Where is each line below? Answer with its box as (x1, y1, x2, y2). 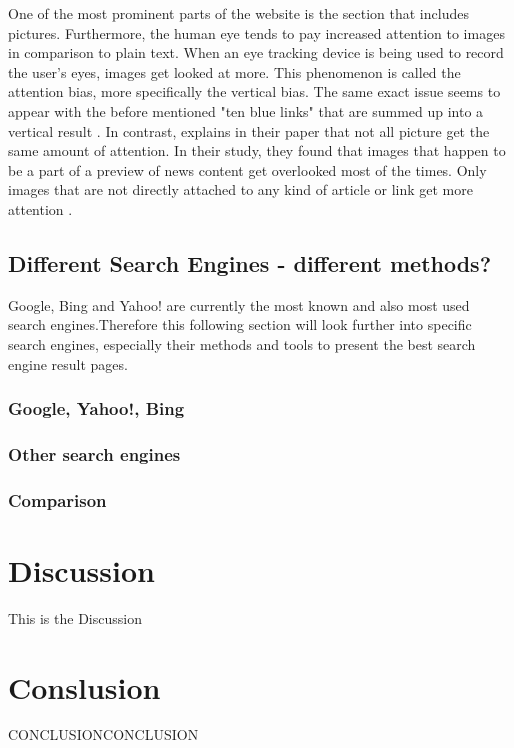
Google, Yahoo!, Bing (8, 396, 185, 421)
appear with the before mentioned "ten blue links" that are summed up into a (8, 100, 484, 121)
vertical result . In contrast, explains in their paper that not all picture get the (8, 120, 490, 141)
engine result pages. (8, 353, 128, 374)
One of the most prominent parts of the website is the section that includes (8, 3, 469, 23)
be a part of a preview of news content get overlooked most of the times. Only (8, 159, 487, 180)
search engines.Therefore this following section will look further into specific (8, 314, 472, 335)
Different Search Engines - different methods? (8, 247, 492, 278)
